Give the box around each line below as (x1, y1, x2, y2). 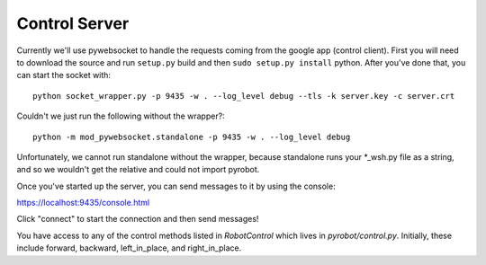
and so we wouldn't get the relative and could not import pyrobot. (16, 164, 260, 175)
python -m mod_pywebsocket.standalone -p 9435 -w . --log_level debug (32, 131, 351, 142)
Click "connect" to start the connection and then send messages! (16, 214, 259, 225)
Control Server (16, 13, 130, 33)
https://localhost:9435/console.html (16, 198, 150, 208)
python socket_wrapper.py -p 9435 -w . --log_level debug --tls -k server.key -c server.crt (32, 91, 455, 101)
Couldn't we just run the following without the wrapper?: (16, 110, 225, 121)
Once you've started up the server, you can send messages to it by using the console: (16, 181, 337, 191)
